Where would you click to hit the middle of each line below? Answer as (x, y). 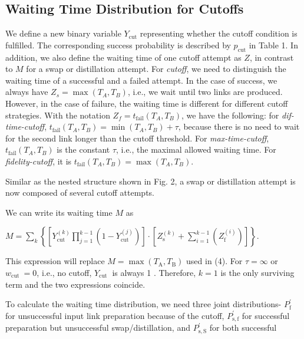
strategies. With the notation (58, 115)
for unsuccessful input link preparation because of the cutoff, (115, 315)
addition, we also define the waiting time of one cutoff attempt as (123, 57)
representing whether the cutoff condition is (219, 33)
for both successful (243, 328)
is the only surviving (257, 272)
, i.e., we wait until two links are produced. (205, 92)
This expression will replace (55, 261)
